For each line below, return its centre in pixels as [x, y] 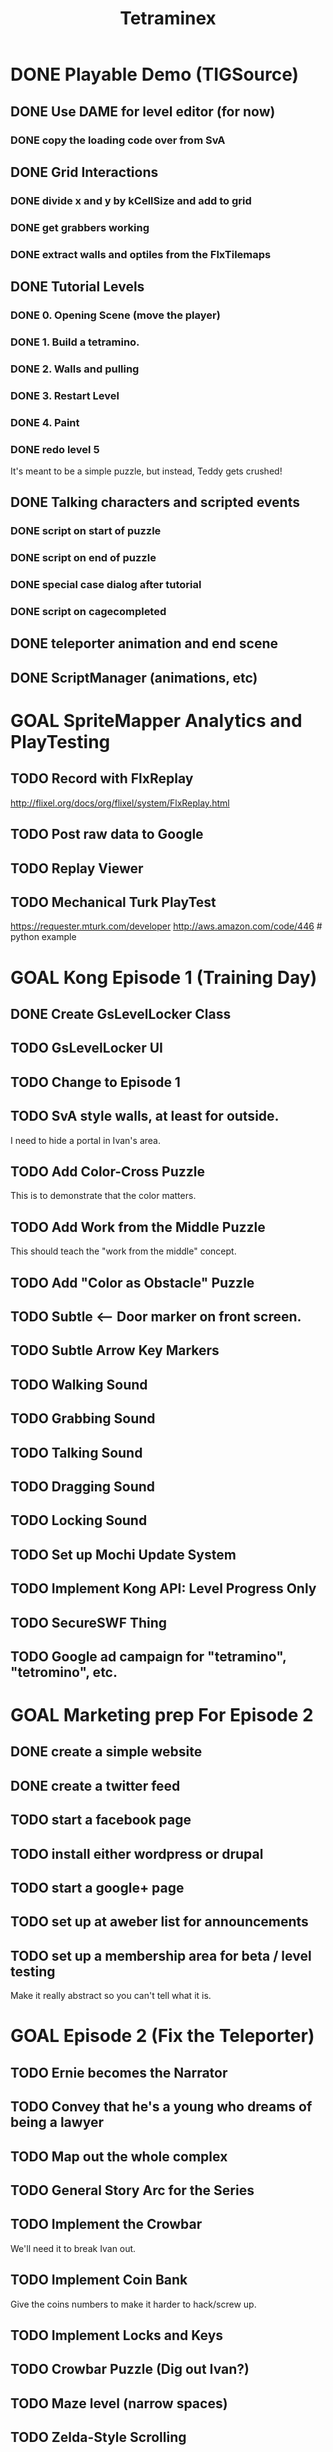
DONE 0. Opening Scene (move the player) [115, 315]
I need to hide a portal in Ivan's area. [85, 1140]
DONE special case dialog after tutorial [106, 585]
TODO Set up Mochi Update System [123, 1554]
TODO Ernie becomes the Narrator [119, 2072]
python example [43, 937]
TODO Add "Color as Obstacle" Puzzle [132, 1282]
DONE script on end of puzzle [83, 558]
